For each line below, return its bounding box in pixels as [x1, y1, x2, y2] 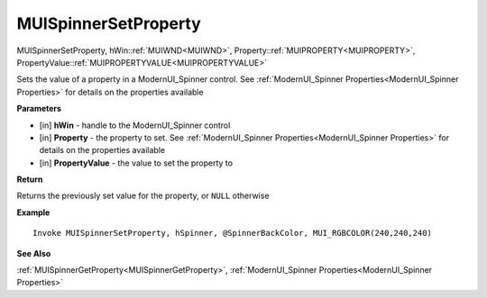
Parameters [16, 104, 62, 114]
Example [16, 207, 51, 218]
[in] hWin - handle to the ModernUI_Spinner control [39, 120, 231, 131]
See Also [16, 248, 51, 258]
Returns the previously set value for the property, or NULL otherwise [16, 190, 270, 202]
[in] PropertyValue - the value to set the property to [39, 158, 234, 168]
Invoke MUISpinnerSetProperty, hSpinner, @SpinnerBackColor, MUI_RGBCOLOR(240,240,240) [32, 228, 433, 239]
